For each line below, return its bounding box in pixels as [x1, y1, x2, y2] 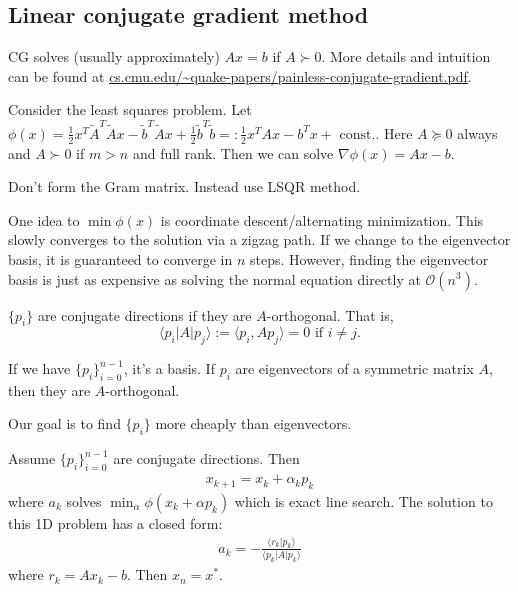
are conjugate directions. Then [113, 448, 300, 469]
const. [339, 127, 376, 142]
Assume [8, 448, 56, 469]
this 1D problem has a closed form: [8, 512, 223, 533]
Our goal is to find [8, 413, 121, 434]
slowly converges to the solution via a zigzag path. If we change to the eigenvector [8, 229, 511, 250]
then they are [8, 379, 91, 400]
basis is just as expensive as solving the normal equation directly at [8, 268, 421, 289]
